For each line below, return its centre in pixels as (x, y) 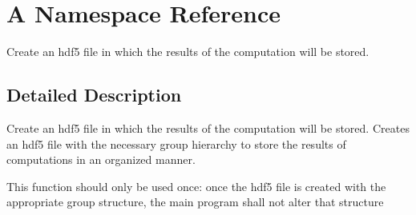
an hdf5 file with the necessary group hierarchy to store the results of (176, 143)
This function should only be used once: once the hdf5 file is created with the (196, 186)
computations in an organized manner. (101, 159)
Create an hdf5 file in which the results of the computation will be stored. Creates (208, 127)
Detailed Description (94, 95)
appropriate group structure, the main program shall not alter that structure (195, 202)
